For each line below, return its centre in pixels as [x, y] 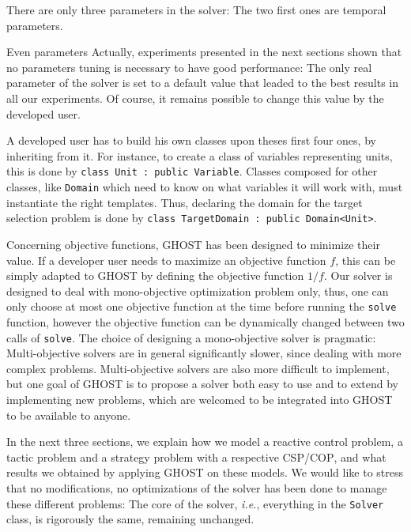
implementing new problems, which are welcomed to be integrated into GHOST [200, 399]
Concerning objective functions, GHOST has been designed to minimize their [193, 244]
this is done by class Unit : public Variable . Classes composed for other [192, 171]
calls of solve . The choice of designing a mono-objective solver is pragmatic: [191, 337]
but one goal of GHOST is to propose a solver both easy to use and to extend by [203, 384]
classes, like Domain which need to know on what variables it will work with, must [205, 187]
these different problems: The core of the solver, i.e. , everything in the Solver [195, 503]
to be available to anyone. [69, 415]
